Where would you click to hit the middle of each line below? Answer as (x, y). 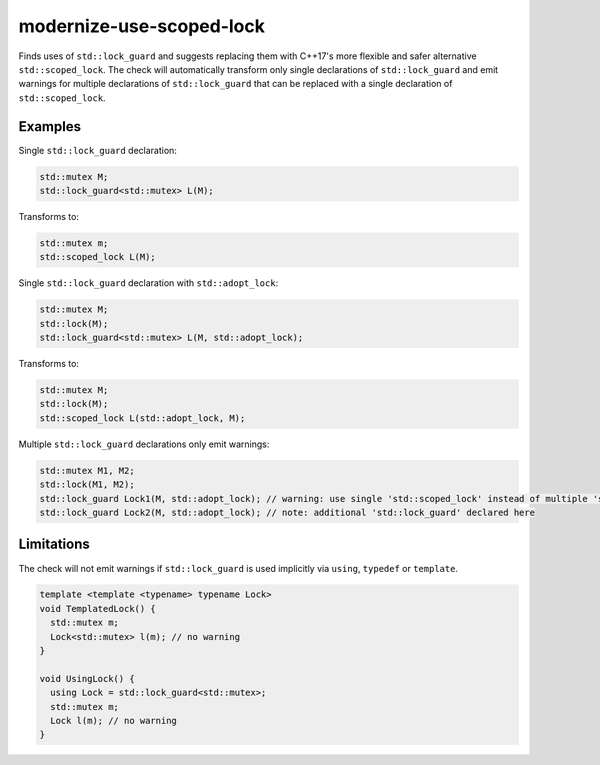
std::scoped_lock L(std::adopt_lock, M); (142, 418)
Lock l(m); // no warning (113, 720)
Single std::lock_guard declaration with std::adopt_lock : (148, 283)
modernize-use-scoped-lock (141, 26)
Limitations (54, 544)
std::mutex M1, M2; (87, 470)
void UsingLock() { (87, 678)
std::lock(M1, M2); (87, 484)
